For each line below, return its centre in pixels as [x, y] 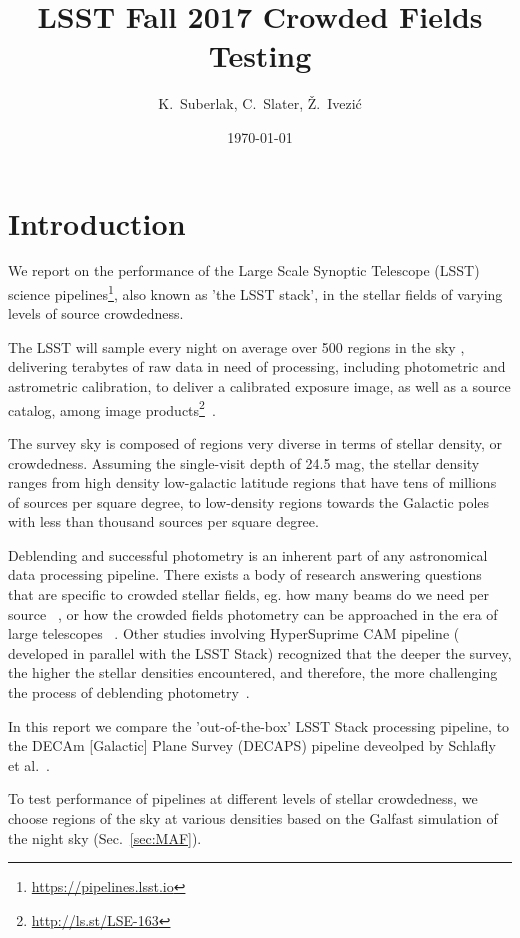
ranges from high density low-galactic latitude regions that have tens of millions [252, 482]
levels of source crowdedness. [96, 313]
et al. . [29, 764]
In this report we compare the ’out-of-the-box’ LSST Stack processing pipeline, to [259, 725]
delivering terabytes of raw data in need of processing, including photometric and [257, 366]
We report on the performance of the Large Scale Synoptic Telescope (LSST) [244, 270]
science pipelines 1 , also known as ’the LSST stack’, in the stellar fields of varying [255, 292]
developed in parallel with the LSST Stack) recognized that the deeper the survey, [260, 652]
